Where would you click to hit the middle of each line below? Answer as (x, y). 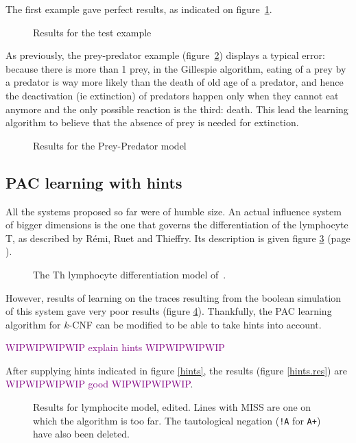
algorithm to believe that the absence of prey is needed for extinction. (152, 122)
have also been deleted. (81, 434)
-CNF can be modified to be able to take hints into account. (195, 324)
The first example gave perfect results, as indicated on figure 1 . (139, 9)
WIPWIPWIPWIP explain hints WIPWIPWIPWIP (115, 347)
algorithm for (33, 324)
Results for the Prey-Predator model (110, 145)
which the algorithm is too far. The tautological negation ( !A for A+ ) (177, 420)
